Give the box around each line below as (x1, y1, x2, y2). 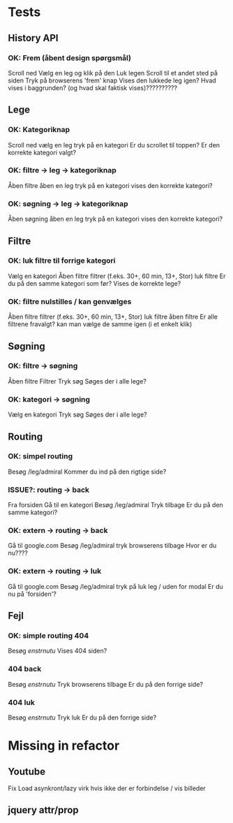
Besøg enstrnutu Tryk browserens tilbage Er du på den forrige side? (8, 680, 203, 688)
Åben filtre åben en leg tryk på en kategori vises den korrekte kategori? (8, 181, 213, 189)
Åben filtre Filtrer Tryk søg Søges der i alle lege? (8, 377, 147, 385)
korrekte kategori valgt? (8, 148, 76, 156)
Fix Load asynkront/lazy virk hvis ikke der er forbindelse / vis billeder (8, 784, 206, 792)
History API (8, 32, 59, 44)
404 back (8, 664, 42, 674)
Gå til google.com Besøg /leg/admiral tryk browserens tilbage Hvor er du (8, 541, 217, 550)
